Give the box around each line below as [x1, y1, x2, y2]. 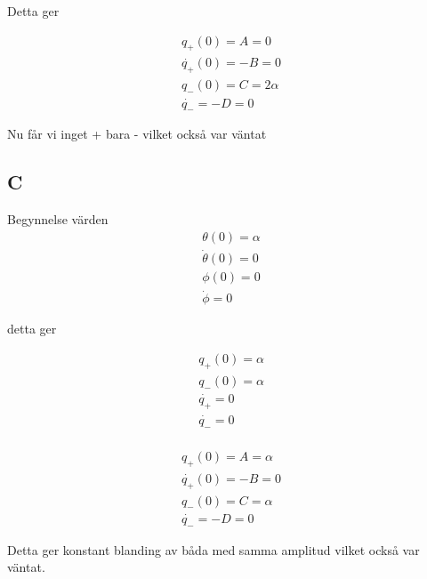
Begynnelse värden [7, 210, 109, 229]
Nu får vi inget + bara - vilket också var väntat [7, 125, 267, 143]
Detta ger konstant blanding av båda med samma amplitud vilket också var [7, 540, 420, 559]
